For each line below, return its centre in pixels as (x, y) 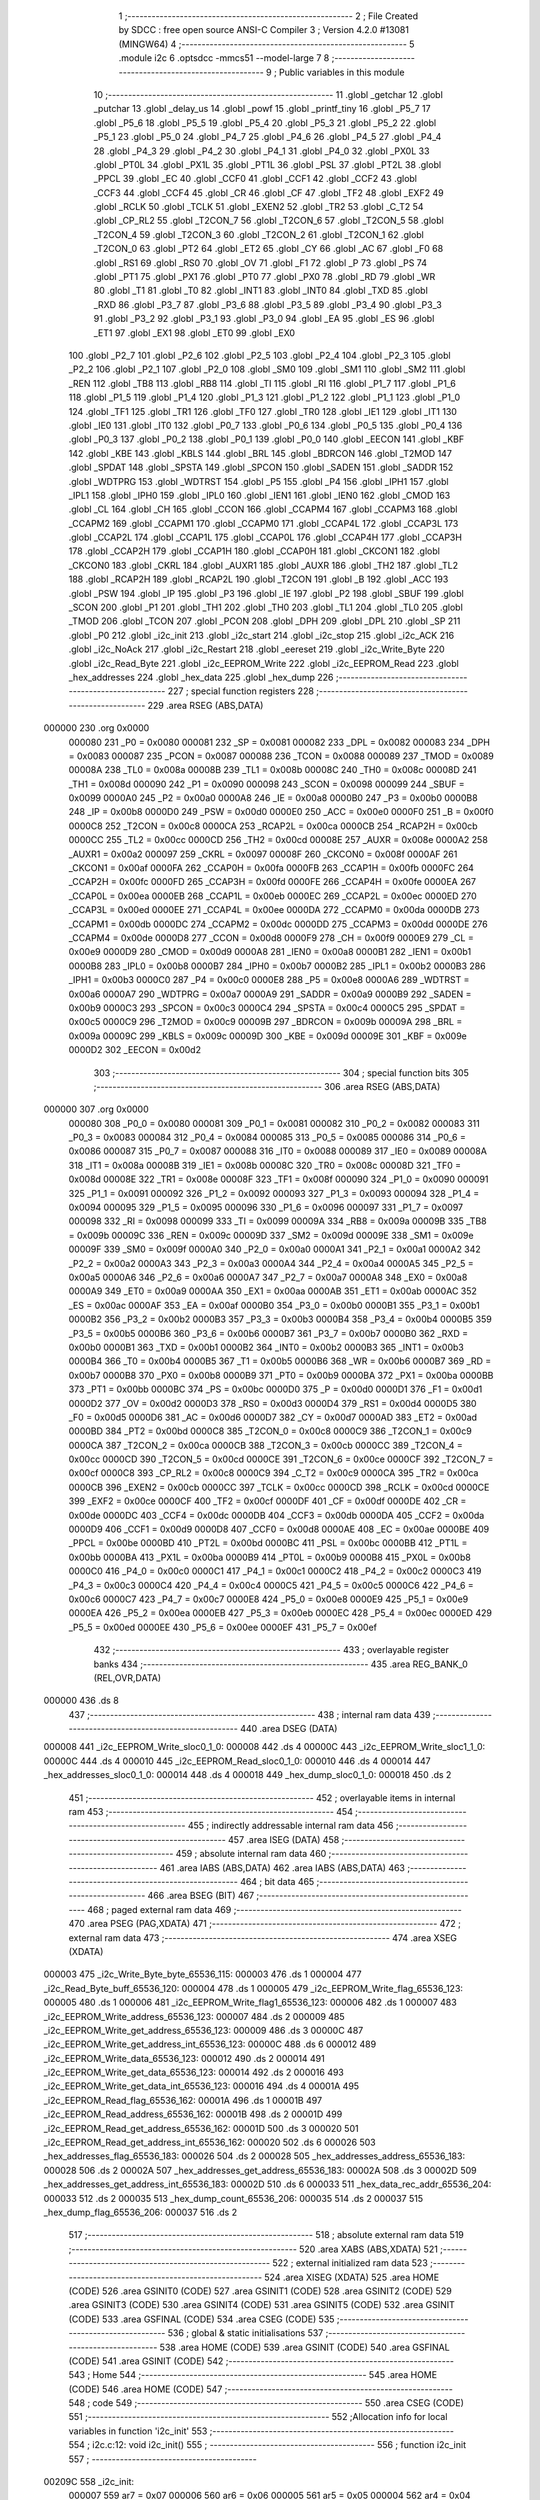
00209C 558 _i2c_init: (89, 2482)
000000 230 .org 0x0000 (96, 728)
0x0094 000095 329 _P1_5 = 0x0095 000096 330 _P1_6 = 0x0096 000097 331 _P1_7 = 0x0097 (266, 1207)
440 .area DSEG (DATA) (289, 1729)
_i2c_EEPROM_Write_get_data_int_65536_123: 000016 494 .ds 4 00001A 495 (201, 2086)
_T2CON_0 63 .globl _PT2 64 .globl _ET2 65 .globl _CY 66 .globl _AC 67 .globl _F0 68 (268, 249)
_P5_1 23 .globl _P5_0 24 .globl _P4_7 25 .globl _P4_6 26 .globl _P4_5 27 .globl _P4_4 (267, 137)
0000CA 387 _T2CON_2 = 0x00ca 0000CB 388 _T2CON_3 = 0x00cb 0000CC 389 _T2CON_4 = (266, 1445)
